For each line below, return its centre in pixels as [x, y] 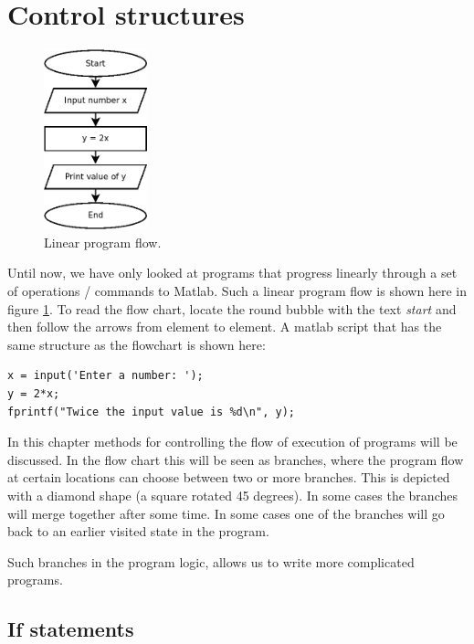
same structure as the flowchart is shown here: [137, 344]
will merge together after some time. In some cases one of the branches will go [226, 513]
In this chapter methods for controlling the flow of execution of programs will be [232, 442]
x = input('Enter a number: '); [105, 376]
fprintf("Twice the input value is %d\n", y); [151, 412]
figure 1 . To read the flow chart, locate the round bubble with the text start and [232, 308]
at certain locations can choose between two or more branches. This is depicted [229, 477]
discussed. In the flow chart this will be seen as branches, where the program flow [236, 459]
